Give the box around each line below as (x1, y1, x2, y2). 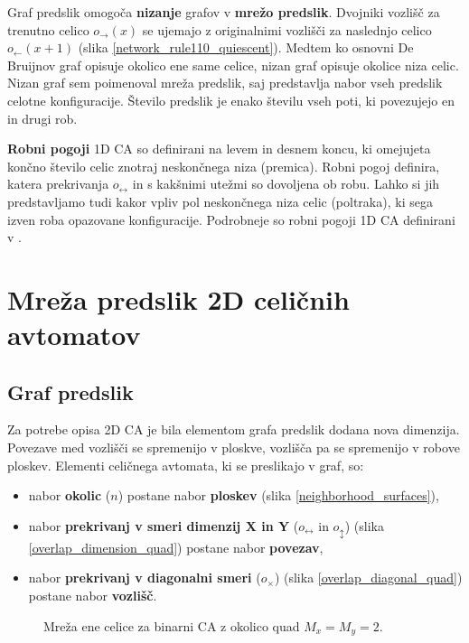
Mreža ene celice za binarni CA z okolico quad (43, 616, 300, 635)
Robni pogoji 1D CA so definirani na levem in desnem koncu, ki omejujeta (7, 139, 431, 158)
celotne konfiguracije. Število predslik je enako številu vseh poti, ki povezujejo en (7, 90, 455, 109)
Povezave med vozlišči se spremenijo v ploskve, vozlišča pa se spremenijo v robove (7, 438, 460, 457)
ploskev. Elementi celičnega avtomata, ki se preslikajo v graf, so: (7, 455, 364, 474)
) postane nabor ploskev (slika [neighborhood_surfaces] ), (117, 486, 439, 505)
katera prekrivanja (7, 174, 109, 193)
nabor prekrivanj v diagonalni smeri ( (28, 568, 261, 587)
